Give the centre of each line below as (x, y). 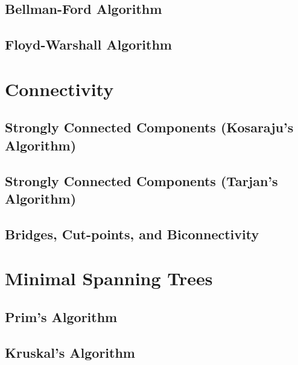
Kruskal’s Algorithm (70, 352)
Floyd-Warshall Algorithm (88, 44)
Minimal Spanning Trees (109, 278)
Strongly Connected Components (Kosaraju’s (149, 127)
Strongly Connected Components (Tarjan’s (141, 180)
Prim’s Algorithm (61, 316)
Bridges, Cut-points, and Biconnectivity (132, 234)
